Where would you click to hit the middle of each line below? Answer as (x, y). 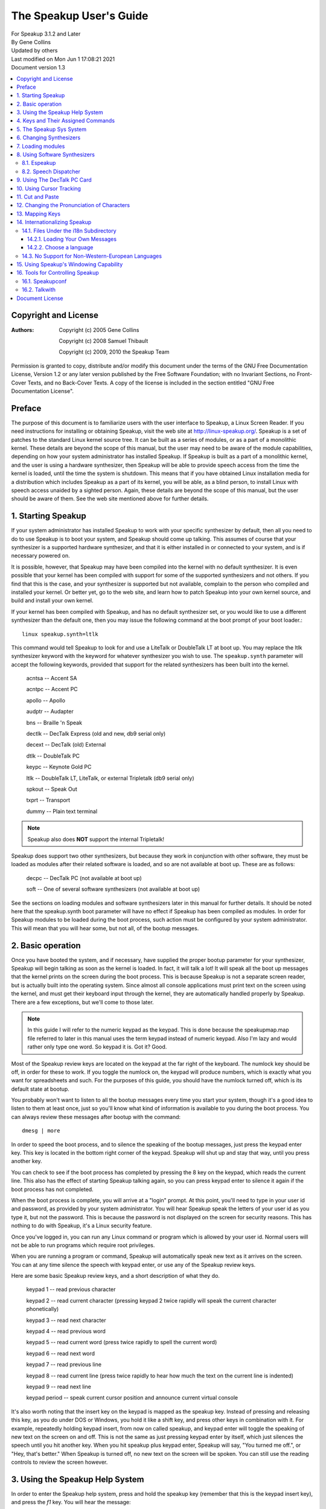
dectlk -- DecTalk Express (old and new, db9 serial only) (96, 734)
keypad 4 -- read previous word (66, 1332)
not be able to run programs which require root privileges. (83, 1245)
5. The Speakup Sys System (52, 129)
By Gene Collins (31, 42)
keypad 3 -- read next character (66, 1320)
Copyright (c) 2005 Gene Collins (99, 330)
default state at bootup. (40, 1089)
